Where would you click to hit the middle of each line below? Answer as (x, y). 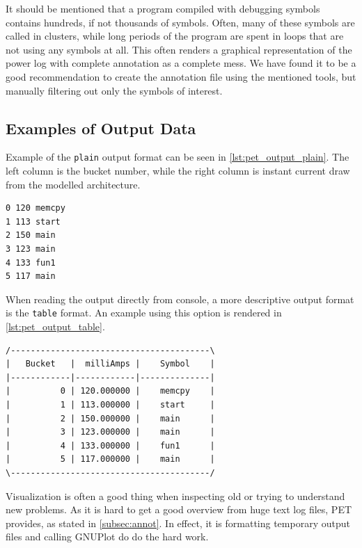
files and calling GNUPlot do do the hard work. (107, 537)
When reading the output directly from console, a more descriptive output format (180, 299)
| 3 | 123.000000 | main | (110, 432)
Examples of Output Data (101, 128)
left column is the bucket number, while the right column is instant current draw (178, 171)
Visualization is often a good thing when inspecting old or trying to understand (175, 495)
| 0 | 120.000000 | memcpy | (110, 391)
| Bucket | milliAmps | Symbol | (110, 364)
